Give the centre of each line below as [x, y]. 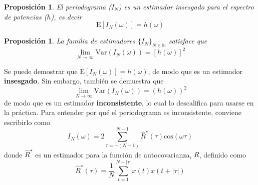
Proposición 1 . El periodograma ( [58, 6]
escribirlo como [27, 122]
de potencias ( [26, 16]
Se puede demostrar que [41, 71]
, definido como [223, 154]
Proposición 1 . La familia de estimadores [70, 41]
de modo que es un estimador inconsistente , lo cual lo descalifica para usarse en [129, 102]
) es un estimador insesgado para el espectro [186, 6]
